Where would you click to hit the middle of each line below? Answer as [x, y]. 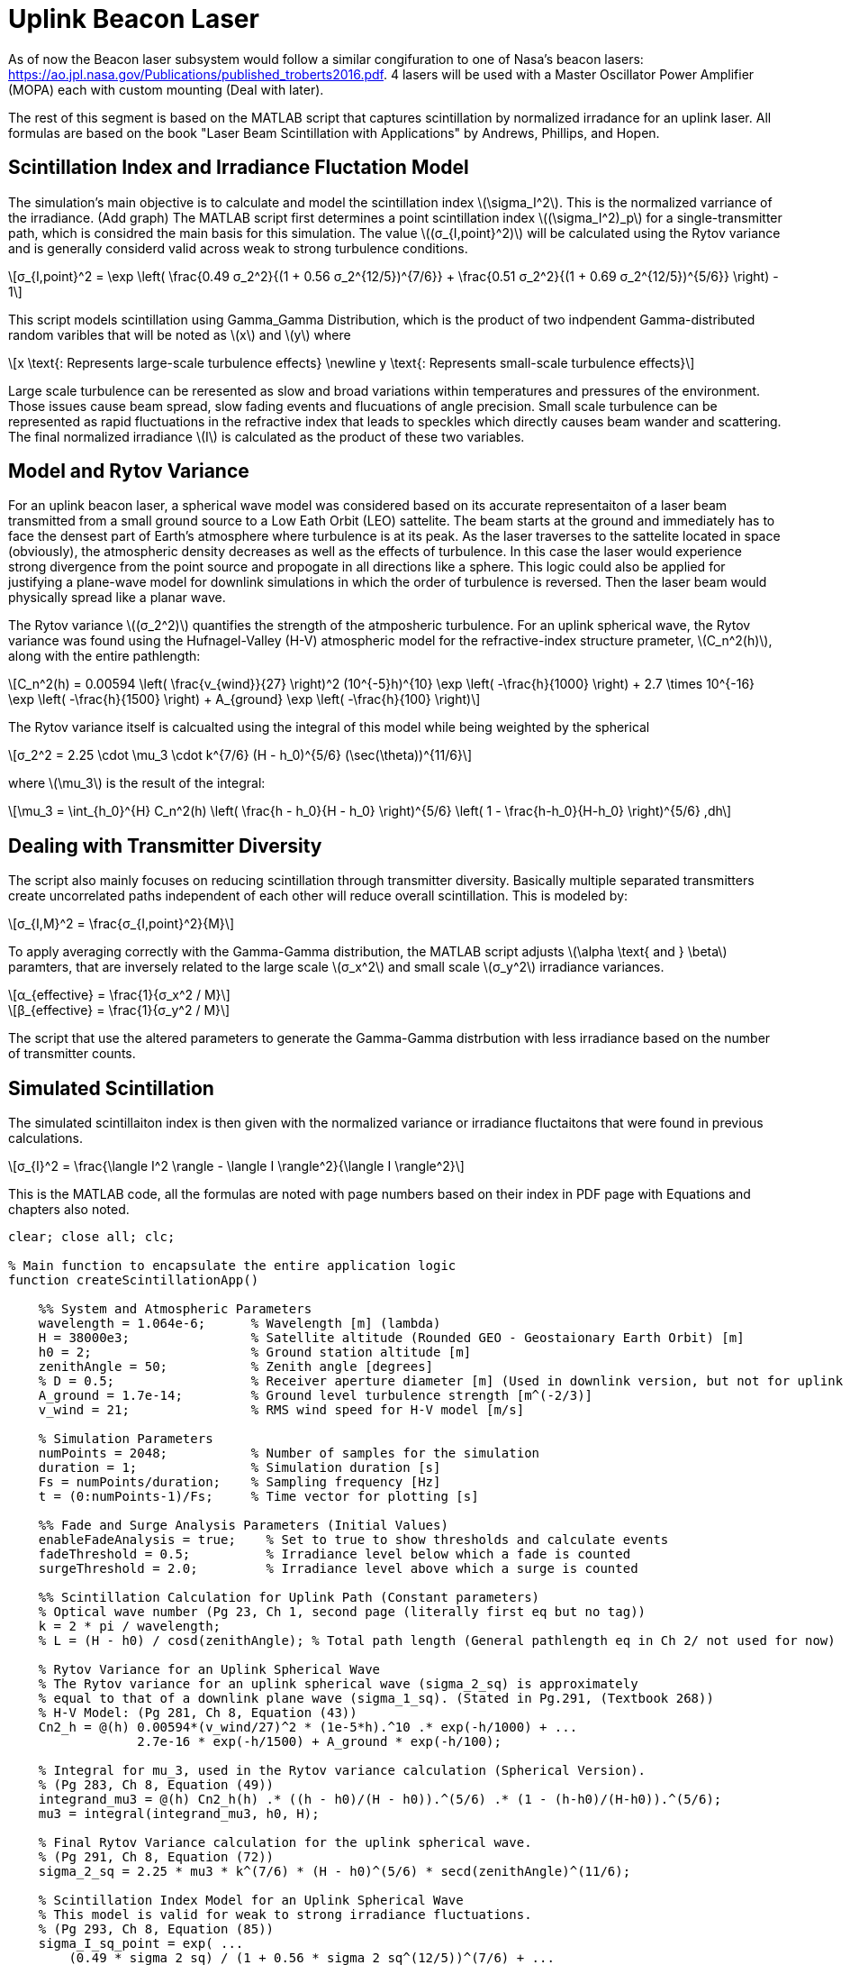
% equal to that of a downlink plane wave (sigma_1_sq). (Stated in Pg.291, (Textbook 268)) [376, 1699]
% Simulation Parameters [126, 1439]
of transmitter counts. [72, 1054]
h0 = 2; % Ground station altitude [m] [255, 1353]
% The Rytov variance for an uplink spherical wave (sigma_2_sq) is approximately [338, 1684]
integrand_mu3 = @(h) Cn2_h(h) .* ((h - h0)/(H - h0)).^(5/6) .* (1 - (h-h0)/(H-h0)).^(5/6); [380, 1800]
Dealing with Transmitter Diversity [165, 845]
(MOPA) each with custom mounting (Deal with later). [166, 89]
